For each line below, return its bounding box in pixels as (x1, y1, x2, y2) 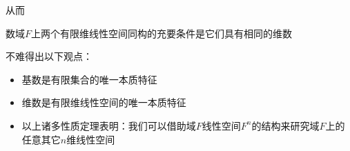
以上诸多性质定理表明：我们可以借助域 (21, 118, 196, 132)
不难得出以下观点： (6, 49, 93, 63)
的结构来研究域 (251, 118, 320, 132)
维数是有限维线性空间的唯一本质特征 (21, 95, 186, 110)
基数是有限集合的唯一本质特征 (21, 72, 157, 86)
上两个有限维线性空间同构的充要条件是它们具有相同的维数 (31, 26, 293, 40)
